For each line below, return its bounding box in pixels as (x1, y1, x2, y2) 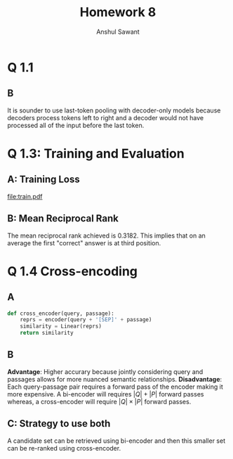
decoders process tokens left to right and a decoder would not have (7, 113, 204, 122)
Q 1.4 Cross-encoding (7, 263, 138, 279)
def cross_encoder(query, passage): (7, 310, 114, 317)
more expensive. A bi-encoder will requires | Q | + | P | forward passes (7, 389, 204, 398)
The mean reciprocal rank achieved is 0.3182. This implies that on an (7, 231, 206, 240)
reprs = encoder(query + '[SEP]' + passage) (20, 316, 152, 323)
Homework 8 (79, 4, 157, 20)
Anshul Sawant (95, 27, 140, 36)
